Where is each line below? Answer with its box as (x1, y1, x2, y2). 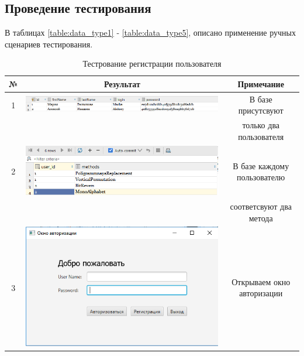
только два (242, 119, 280, 131)
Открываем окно (232, 275, 291, 287)
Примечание (237, 77, 284, 90)
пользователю (237, 171, 285, 183)
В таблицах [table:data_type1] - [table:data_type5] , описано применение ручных (5, 26, 296, 39)
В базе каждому (233, 159, 289, 172)
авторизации (239, 287, 283, 299)
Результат (104, 77, 140, 90)
